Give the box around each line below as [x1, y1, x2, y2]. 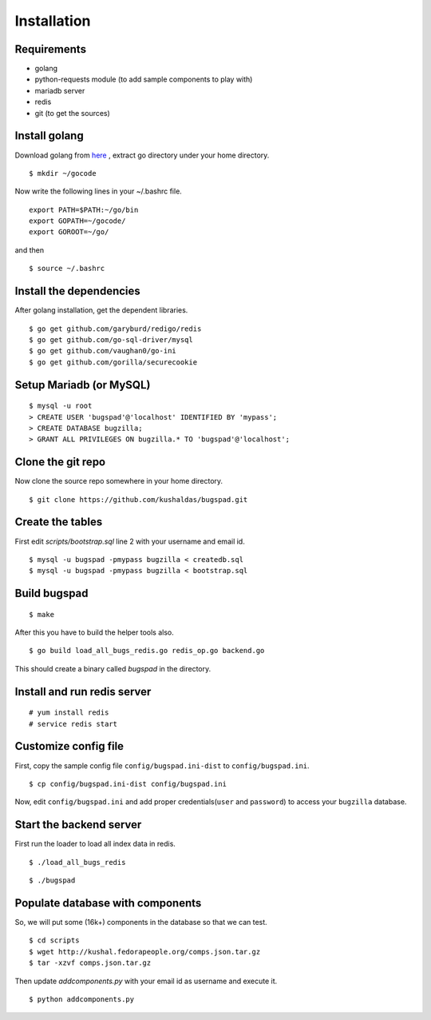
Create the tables [14, 516, 103, 529]
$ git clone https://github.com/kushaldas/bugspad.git [29, 495, 248, 504]
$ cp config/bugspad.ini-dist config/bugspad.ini [29, 779, 227, 788]
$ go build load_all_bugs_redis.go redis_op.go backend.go [29, 646, 265, 655]
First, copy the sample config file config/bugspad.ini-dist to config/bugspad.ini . [14, 760, 310, 771]
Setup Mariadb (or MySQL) [14, 378, 151, 392]
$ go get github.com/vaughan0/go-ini [29, 346, 177, 356]
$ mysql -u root [29, 401, 93, 411]
